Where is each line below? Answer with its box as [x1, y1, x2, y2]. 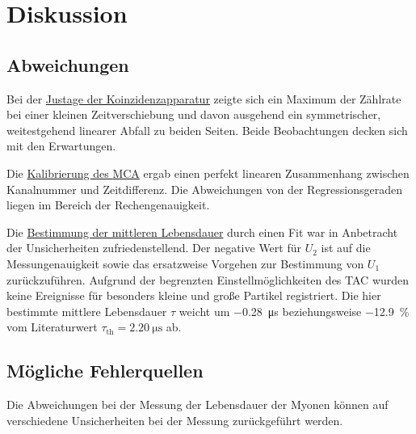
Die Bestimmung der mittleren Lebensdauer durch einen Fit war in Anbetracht [6, 223, 398, 240]
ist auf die [321, 239, 371, 256]
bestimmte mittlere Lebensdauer [6, 302, 167, 319]
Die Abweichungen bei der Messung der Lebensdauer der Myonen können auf [6, 396, 389, 413]
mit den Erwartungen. [6, 137, 116, 154]
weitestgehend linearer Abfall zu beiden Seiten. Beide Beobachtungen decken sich [6, 121, 408, 138]
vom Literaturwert [6, 318, 98, 335]
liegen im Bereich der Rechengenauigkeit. [6, 196, 210, 213]
